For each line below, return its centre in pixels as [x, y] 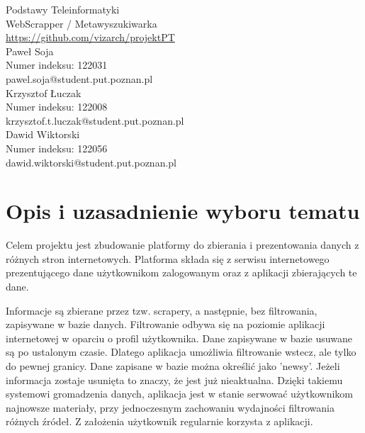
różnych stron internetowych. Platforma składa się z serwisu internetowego [168, 258]
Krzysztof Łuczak [44, 92]
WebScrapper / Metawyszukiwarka [82, 23]
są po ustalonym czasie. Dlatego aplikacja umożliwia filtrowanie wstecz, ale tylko [181, 352]
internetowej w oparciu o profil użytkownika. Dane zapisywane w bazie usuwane [179, 338]
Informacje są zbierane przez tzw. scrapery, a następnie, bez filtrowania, [162, 310]
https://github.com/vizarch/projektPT [90, 37]
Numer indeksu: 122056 [57, 148]
